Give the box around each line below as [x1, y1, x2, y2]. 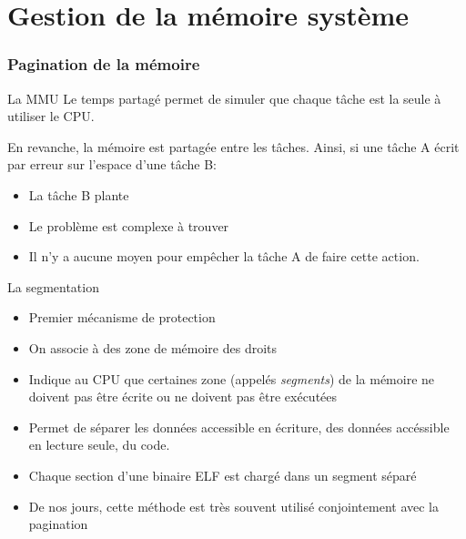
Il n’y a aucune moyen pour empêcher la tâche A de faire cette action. [28, 247, 420, 266]
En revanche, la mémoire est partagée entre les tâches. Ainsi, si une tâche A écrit [7, 137, 460, 156]
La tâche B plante [28, 185, 129, 204]
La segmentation [7, 277, 99, 296]
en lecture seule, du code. [28, 435, 170, 454]
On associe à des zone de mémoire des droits [28, 338, 278, 357]
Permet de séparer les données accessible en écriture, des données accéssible [28, 417, 450, 436]
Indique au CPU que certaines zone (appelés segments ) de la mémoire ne [28, 369, 435, 388]
